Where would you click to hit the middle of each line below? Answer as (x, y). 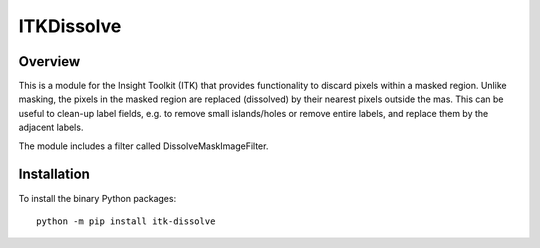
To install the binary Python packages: (97, 198)
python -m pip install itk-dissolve (126, 221)
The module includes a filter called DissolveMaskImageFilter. (143, 146)
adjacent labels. (51, 127)
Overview (49, 61)
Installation (54, 174)
